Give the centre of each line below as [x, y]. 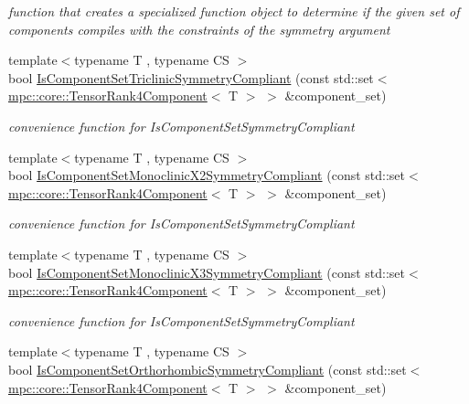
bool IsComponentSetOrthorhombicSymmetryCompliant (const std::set [208, 369]
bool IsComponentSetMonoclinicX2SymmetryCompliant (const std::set [207, 175]
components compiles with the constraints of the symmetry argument [199, 29]
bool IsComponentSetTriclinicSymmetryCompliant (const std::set [191, 77]
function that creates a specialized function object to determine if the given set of [234, 11]
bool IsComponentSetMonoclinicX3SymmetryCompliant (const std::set [207, 272]
